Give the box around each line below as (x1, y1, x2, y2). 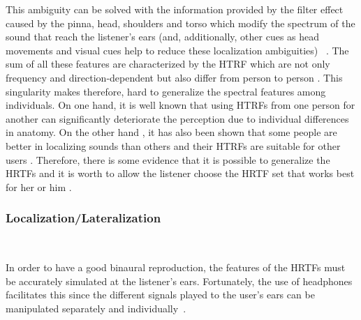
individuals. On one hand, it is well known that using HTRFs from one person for (6, 98, 355, 112)
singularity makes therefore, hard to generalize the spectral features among (6, 84, 326, 98)
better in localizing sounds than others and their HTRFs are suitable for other (6, 138, 341, 153)
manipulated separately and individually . (6, 300, 186, 315)
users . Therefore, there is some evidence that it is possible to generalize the (6, 152, 330, 167)
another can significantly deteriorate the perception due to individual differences (6, 111, 349, 125)
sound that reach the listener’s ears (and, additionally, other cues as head (6, 29, 320, 44)
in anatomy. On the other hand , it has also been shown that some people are (6, 125, 337, 139)
